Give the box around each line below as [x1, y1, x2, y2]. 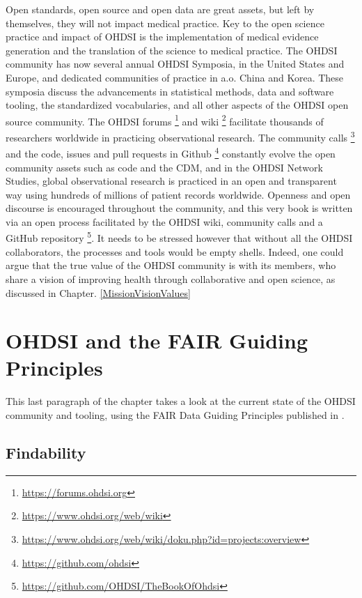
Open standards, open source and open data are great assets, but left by [6, 2, 315, 16]
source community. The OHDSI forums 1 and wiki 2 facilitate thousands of [6, 112, 324, 128]
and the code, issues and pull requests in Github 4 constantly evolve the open [6, 144, 336, 160]
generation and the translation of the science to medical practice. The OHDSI [6, 43, 338, 57]
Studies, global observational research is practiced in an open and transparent [6, 174, 337, 188]
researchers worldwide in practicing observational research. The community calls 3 [6, 128, 355, 144]
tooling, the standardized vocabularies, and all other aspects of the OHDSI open [6, 98, 349, 112]
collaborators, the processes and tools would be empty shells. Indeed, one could [6, 244, 344, 259]
